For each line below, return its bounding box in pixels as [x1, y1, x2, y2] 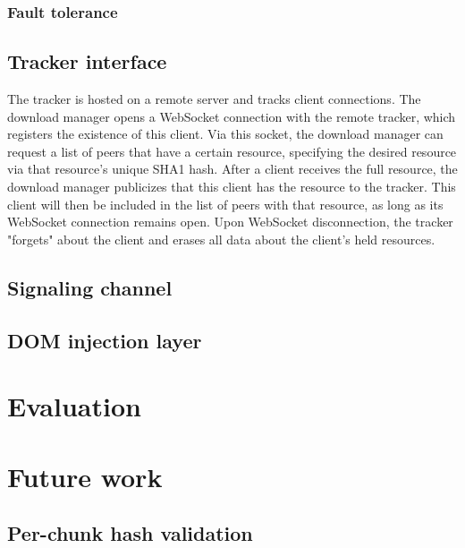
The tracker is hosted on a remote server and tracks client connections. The [7, 90, 421, 108]
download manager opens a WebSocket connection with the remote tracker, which [7, 107, 456, 125]
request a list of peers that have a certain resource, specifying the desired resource [7, 141, 457, 160]
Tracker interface [7, 47, 167, 75]
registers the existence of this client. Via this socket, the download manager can [7, 124, 444, 143]
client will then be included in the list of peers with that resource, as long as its [7, 194, 444, 213]
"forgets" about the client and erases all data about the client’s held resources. [7, 229, 435, 248]
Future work [7, 458, 163, 494]
